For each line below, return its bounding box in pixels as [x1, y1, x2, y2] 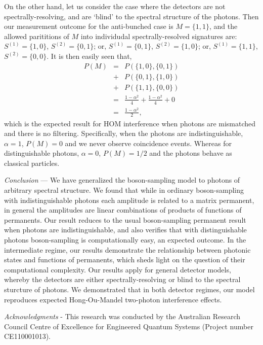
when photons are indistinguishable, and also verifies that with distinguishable [4, 224, 247, 235]
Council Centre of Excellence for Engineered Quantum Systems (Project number [4, 321, 253, 331]
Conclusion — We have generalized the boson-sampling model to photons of [4, 175, 240, 185]
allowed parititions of [4, 30, 69, 41]
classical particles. [4, 157, 60, 168]
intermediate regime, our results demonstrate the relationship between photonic [4, 244, 251, 255]
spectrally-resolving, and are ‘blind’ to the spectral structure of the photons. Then [4, 11, 259, 21]
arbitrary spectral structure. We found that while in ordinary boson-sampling [4, 185, 244, 195]
